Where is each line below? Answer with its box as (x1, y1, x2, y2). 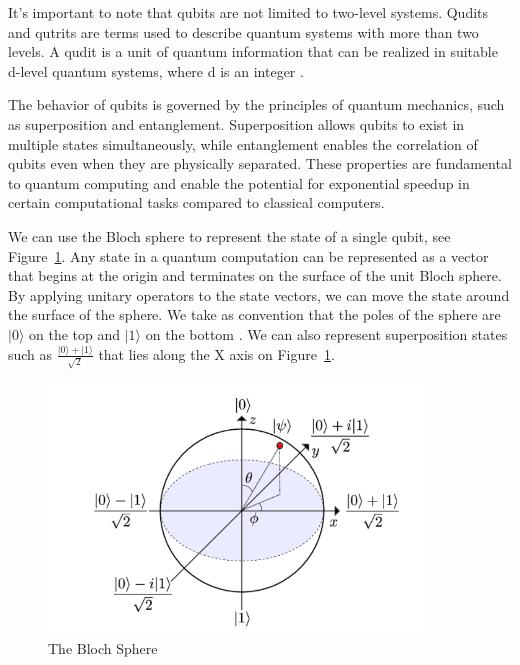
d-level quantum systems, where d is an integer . (8, 60, 304, 81)
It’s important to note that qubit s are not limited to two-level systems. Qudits (8, 2, 489, 22)
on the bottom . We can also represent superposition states (145, 323, 508, 344)
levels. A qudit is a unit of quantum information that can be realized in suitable (8, 41, 498, 62)
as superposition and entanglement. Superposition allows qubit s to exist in (8, 113, 465, 134)
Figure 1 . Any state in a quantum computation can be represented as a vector (8, 245, 489, 266)
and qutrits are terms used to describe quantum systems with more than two (8, 21, 479, 42)
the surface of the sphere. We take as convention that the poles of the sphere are (8, 304, 501, 325)
